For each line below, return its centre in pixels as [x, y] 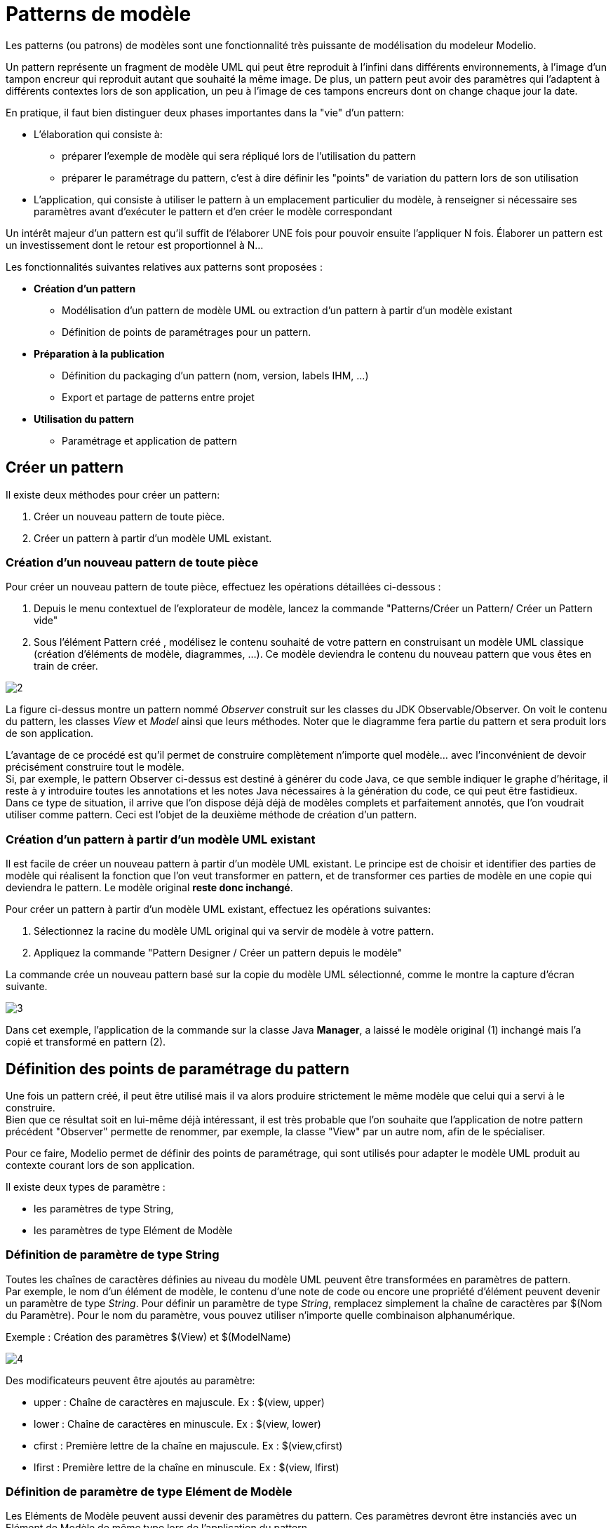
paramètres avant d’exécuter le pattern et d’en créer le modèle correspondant [213, 211]
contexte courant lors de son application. [100, 1165]
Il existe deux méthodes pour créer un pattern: [113, 494]
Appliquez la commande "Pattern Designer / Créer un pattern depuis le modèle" [218, 953]
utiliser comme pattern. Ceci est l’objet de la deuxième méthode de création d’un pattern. [211, 815]
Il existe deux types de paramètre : [86, 1186]
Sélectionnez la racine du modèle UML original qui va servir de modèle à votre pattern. [234, 931]
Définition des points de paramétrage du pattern [178, 1069]
